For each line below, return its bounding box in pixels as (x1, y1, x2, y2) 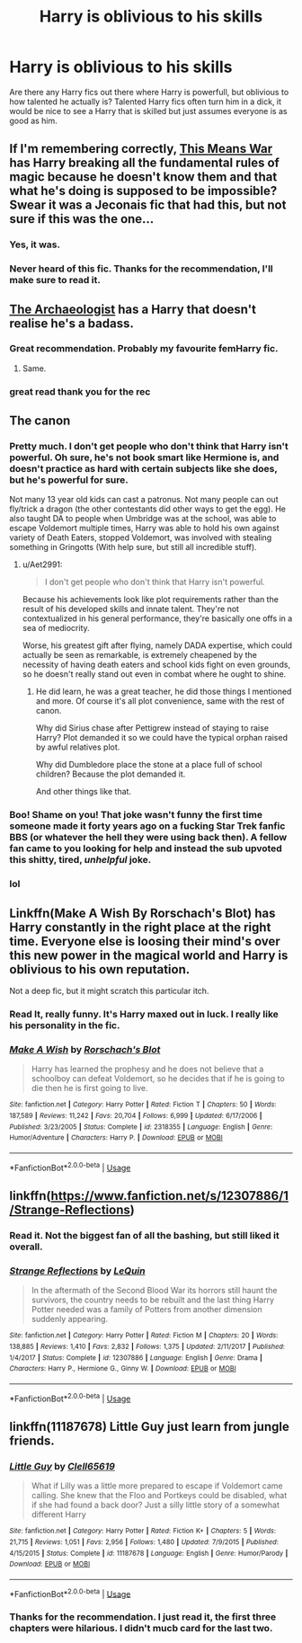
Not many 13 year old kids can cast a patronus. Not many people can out (9, 494, 279, 505)
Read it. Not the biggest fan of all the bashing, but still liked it (9, 1229, 280, 1241)
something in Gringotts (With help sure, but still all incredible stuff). (9, 542, 258, 553)
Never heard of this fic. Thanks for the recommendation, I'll (9, 262, 274, 275)
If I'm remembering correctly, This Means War (9, 141, 272, 156)
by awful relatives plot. (35, 742, 120, 752)
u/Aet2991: (22, 559, 63, 570)
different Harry (31, 1509, 87, 1520)
